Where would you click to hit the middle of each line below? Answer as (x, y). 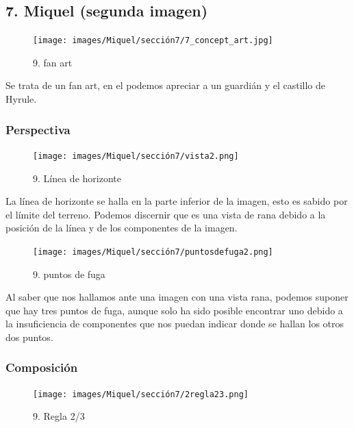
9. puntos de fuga (69, 274)
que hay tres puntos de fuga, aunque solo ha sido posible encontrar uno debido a (174, 310)
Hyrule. (21, 99)
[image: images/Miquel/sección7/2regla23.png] (141, 394)
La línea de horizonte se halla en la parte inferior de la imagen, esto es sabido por (177, 201)
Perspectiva (38, 129)
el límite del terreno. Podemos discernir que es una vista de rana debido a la (166, 214)
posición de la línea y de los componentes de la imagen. (122, 228)
